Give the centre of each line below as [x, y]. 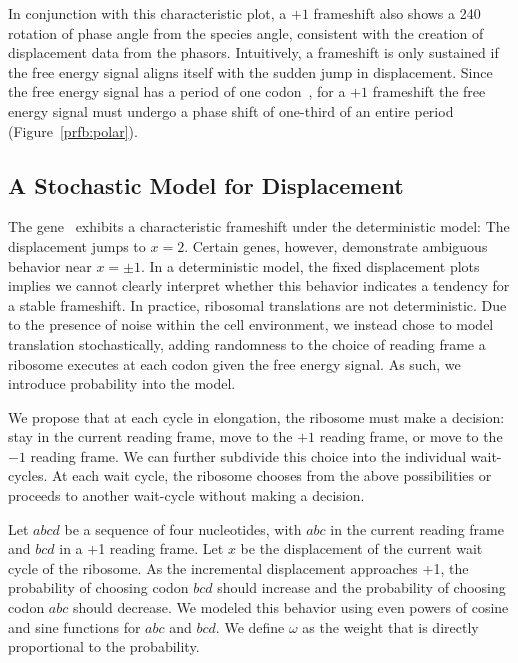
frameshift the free [429, 91]
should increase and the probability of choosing [361, 587]
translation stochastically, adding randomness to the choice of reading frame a [247, 343]
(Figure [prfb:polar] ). [73, 130]
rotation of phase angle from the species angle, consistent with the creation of [246, 32]
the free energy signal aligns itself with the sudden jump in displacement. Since [250, 71]
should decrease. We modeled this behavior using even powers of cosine [290, 607]
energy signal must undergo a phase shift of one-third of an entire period [231, 110]
